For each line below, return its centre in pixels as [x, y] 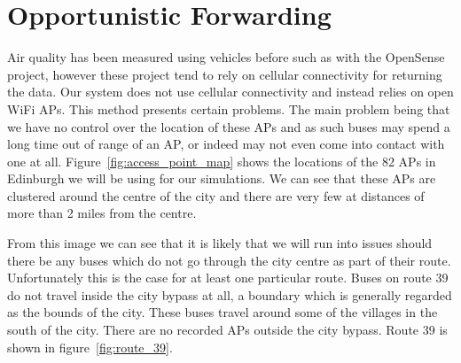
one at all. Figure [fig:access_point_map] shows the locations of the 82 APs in [222, 161]
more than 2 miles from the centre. [102, 213]
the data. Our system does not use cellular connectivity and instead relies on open [230, 92]
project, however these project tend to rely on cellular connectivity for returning [225, 74]
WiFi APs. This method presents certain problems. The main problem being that [229, 108]
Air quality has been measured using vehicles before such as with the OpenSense [226, 57]
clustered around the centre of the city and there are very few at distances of [216, 195]
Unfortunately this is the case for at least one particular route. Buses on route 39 [228, 278]
